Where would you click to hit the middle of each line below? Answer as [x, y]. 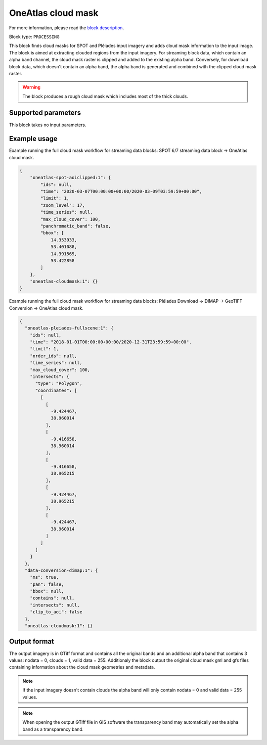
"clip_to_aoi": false [56, 612]
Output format [32, 641]
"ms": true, [44, 577]
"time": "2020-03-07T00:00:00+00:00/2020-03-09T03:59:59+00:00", [121, 191]
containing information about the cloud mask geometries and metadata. [82, 667]
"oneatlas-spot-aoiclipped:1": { [70, 178]
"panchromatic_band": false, [76, 226]
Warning [31, 87]
